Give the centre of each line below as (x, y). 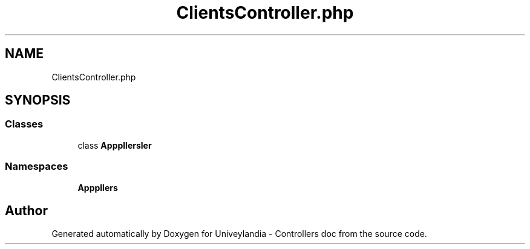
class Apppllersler (115, 145)
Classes (24, 124)
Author (26, 210)
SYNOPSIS (38, 100)
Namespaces (37, 167)
